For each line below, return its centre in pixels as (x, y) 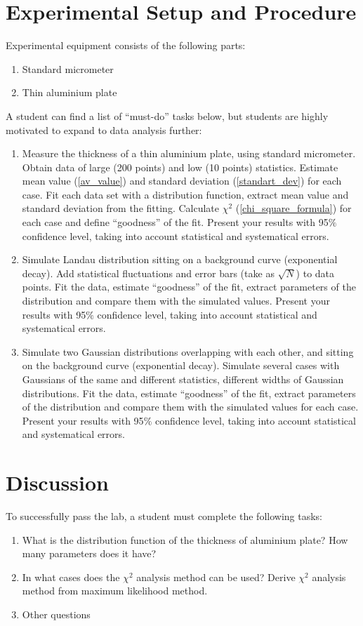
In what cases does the (71, 577)
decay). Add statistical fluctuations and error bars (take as (148, 273)
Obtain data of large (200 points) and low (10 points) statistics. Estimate (180, 167)
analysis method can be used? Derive (216, 577)
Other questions (56, 614)
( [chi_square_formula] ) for (293, 208)
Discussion (57, 482)
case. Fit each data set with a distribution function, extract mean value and (185, 194)
